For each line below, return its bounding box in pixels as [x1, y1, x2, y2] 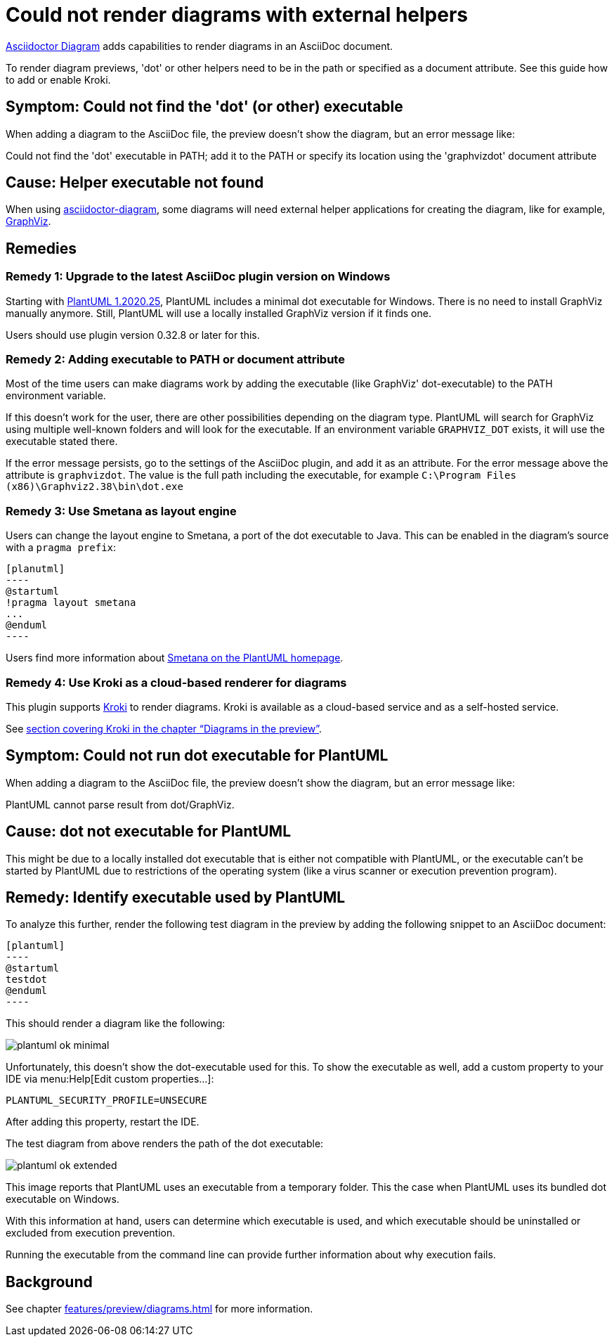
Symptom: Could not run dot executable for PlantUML [6, 747, 388, 765]
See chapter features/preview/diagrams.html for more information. [6, 1303, 313, 1315]
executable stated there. [6, 435, 118, 448]
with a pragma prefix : [6, 541, 117, 554]
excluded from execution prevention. [6, 1227, 176, 1239]
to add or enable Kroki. [6, 73, 111, 86]
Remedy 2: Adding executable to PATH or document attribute [6, 352, 345, 367]
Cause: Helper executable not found [6, 174, 264, 192]
